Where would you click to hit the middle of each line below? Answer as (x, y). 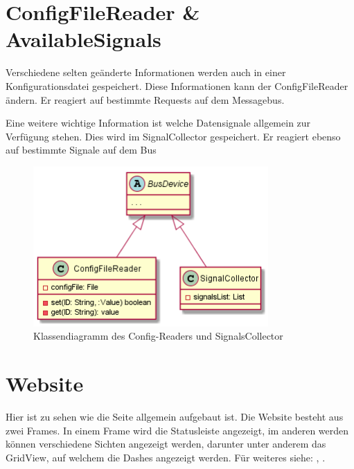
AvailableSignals (83, 39)
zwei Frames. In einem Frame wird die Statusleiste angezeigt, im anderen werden (177, 430)
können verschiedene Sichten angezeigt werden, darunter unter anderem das (166, 444)
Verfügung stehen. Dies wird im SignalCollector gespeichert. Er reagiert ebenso (173, 136)
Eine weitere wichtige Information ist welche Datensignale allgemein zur (158, 123)
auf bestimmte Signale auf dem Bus (81, 150)
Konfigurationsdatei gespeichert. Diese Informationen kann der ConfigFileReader (177, 85)
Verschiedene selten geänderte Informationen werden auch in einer (146, 72)
